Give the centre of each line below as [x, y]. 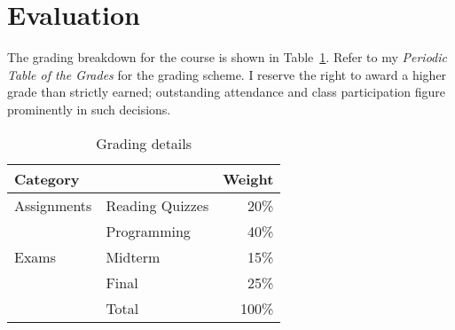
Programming [148, 231]
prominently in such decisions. [89, 109]
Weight [248, 178]
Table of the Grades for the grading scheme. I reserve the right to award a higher [227, 74]
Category [47, 178]
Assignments [53, 205]
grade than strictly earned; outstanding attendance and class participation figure [227, 92]
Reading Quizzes [157, 205]
